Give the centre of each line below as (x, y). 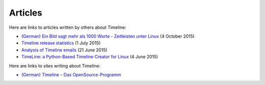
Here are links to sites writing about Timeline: (55, 65)
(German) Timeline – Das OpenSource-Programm (71, 74)
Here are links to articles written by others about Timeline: (68, 27)
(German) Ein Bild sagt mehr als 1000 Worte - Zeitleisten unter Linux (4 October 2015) (108, 36)
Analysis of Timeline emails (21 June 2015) (64, 50)
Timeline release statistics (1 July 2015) (61, 43)
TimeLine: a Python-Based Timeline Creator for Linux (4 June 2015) (90, 57)
